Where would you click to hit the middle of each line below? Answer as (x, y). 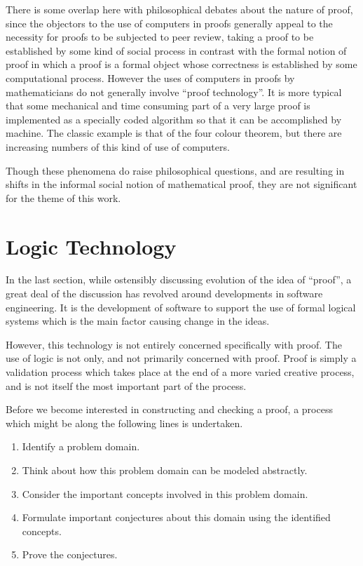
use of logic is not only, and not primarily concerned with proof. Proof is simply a (181, 358)
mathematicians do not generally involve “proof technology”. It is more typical (174, 92)
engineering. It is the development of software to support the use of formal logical (181, 307)
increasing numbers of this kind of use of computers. (118, 146)
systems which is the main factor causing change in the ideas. (138, 321)
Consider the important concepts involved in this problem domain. (165, 493)
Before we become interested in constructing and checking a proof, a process (169, 409)
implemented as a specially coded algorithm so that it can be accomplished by (174, 119)
